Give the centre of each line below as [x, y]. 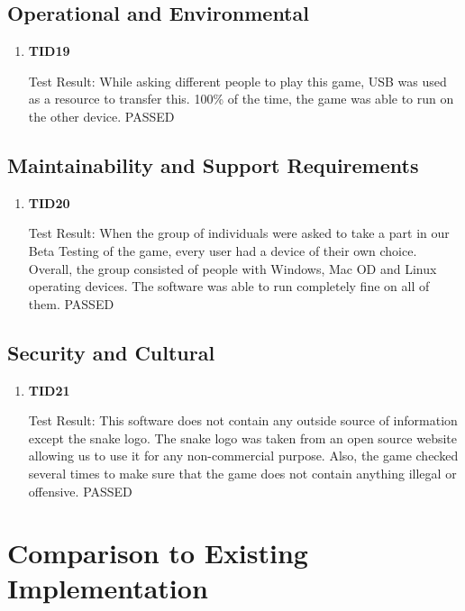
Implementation [108, 588]
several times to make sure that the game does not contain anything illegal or [242, 473]
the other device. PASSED [101, 116]
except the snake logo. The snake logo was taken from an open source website [243, 438]
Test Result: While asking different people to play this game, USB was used [237, 81]
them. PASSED [71, 303]
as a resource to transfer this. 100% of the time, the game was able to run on [241, 99]
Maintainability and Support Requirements [213, 164]
